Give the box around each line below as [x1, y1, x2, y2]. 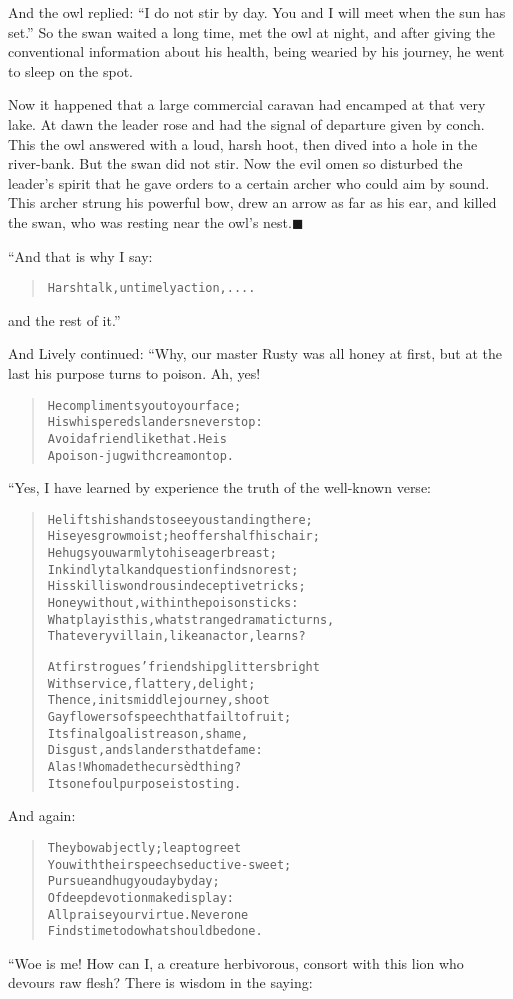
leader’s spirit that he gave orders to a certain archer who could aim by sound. [8, 172, 490, 193]
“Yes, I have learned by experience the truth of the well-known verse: [8, 477, 431, 498]
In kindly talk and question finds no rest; [47, 562, 299, 577]
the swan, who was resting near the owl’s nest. [8, 211, 292, 232]
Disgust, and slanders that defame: [47, 743, 263, 758]
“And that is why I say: [8, 245, 153, 266]
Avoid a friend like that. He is [47, 431, 227, 446]
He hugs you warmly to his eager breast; [47, 546, 277, 561]
